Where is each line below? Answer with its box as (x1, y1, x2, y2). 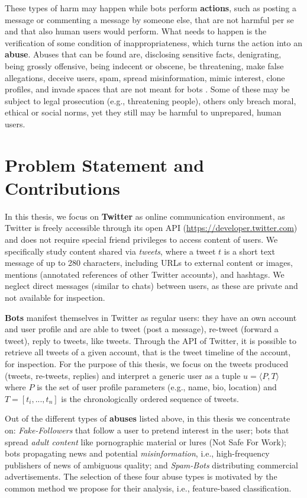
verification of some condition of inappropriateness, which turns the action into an (5, 36, 302, 49)
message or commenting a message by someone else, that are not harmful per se (5, 13, 294, 25)
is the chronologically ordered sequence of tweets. (61, 392, 239, 404)
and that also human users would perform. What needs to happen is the (5, 25, 267, 37)
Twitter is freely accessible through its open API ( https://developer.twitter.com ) (5, 221, 298, 234)
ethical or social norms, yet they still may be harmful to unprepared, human (5, 106, 282, 118)
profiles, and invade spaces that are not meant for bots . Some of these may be (5, 83, 290, 95)
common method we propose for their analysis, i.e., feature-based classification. (5, 481, 292, 494)
